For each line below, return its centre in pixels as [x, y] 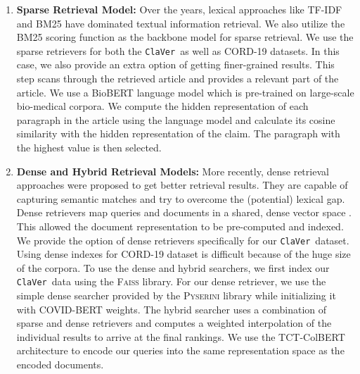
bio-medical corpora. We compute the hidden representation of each [162, 106]
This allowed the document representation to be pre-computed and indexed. [180, 226]
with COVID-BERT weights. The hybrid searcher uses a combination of [172, 309]
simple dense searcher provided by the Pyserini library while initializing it [176, 295]
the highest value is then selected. [89, 147]
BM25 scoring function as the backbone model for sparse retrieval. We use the [185, 37]
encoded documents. [60, 364]
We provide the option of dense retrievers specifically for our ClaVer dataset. [183, 240]
